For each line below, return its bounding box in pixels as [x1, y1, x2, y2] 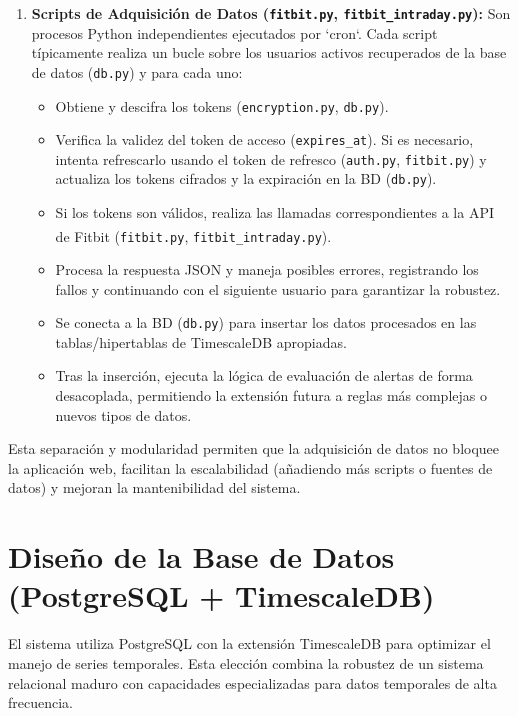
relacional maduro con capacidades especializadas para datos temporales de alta [8, 672, 497, 693]
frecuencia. [8, 692, 73, 713]
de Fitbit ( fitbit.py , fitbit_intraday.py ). [55, 225, 332, 246]
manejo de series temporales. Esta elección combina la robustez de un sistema [8, 652, 484, 673]
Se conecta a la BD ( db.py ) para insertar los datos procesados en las [55, 312, 477, 333]
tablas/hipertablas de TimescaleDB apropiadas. [55, 331, 347, 352]
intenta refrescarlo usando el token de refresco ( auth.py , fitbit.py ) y [55, 148, 487, 169]
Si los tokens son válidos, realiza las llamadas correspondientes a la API [55, 202, 494, 223]
